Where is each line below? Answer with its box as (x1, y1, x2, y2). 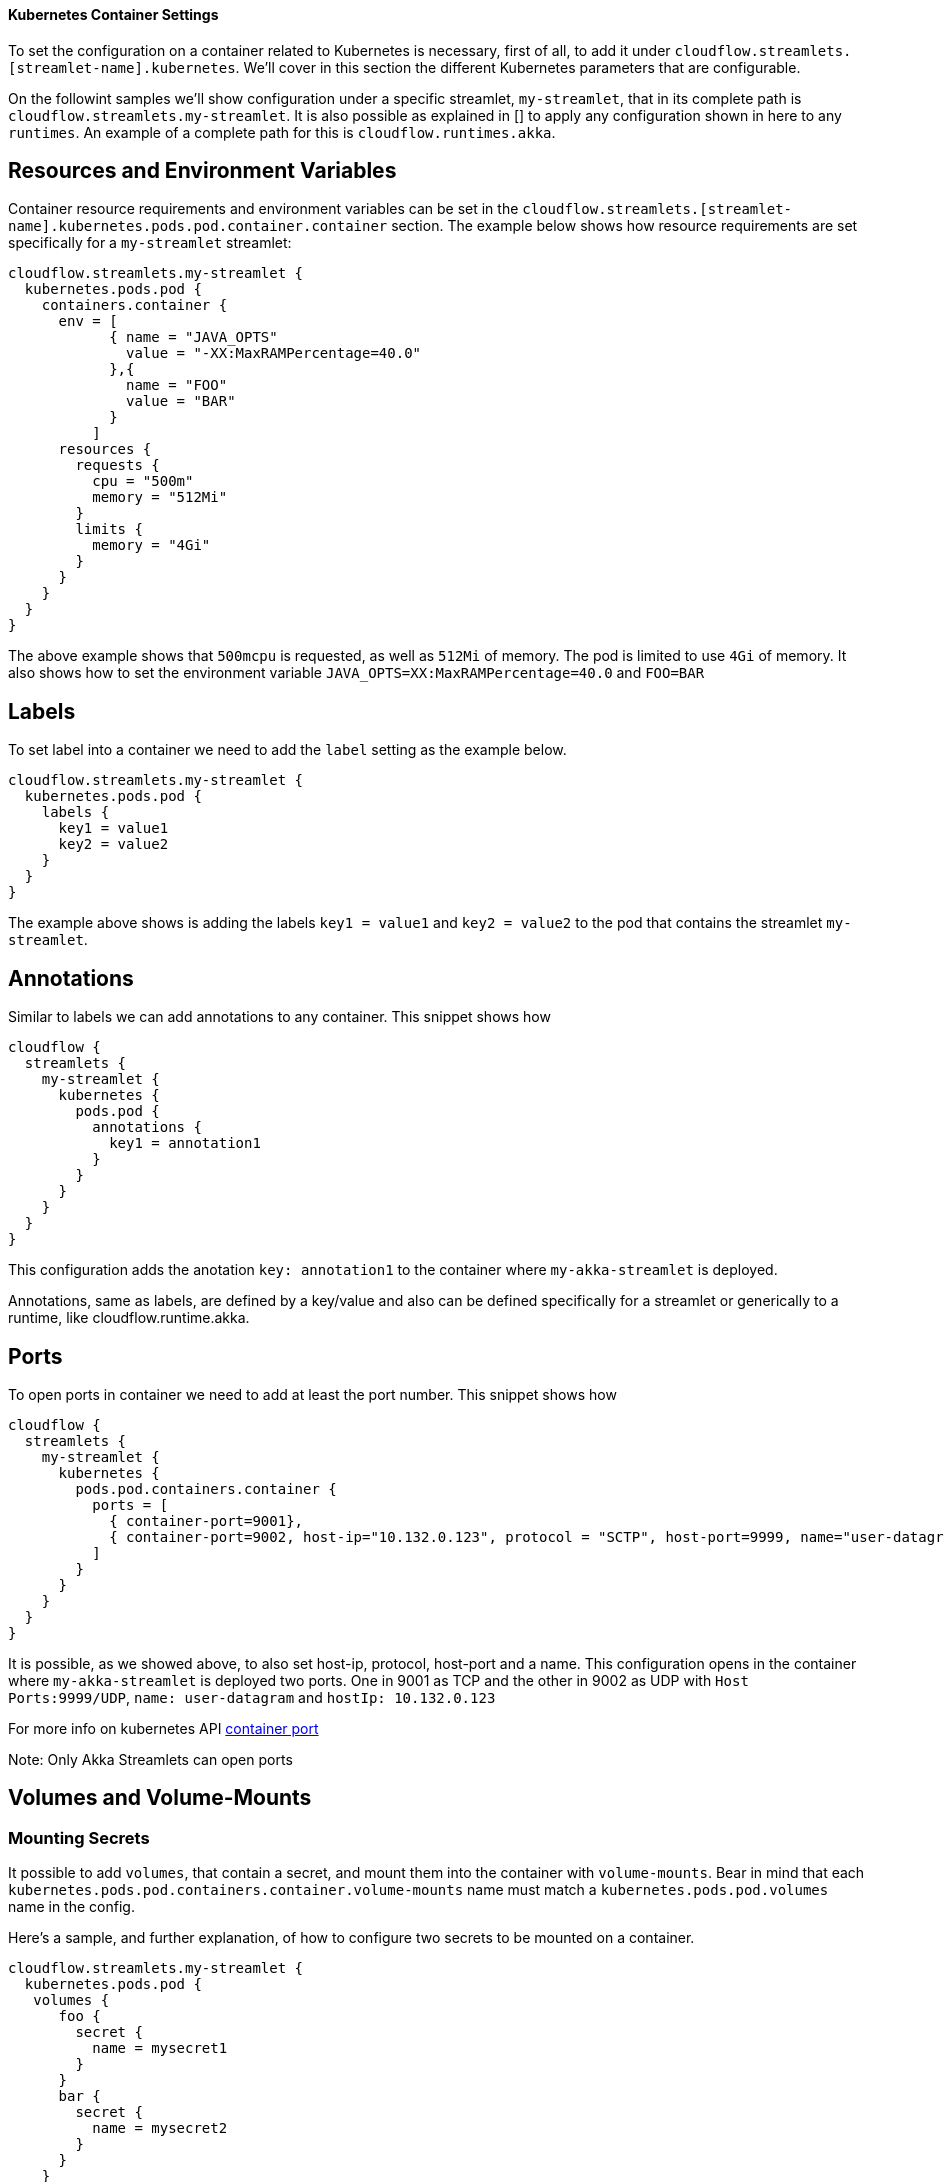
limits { (75, 521, 143, 538)
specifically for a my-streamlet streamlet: (8, 234, 292, 252)
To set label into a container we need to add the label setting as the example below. (8, 741, 567, 759)
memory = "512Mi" (92, 489, 228, 506)
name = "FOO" (126, 377, 228, 394)
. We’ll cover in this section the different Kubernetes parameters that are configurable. (235, 58, 801, 76)
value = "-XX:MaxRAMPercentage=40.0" (126, 345, 422, 362)
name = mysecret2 (92, 2120, 228, 2137)
